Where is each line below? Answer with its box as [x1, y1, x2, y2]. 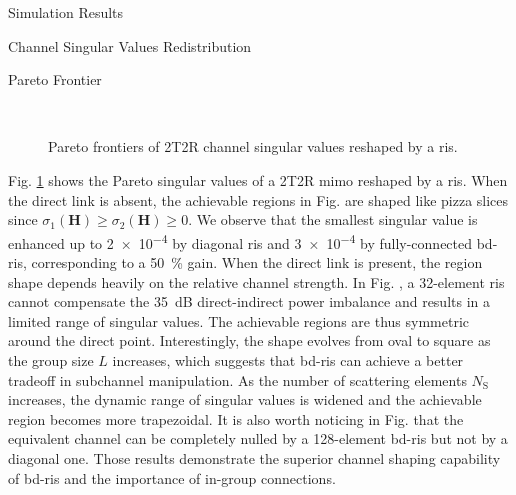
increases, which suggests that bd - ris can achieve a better [112, 349, 464, 370]
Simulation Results [8, 2, 124, 22]
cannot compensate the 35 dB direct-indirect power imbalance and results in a [8, 291, 491, 312]
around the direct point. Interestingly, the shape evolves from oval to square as [8, 330, 491, 351]
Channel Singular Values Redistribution [8, 35, 252, 56]
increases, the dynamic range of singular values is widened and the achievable [8, 389, 482, 410]
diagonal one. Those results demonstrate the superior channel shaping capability [8, 447, 501, 468]
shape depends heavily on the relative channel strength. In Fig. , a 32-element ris [8, 271, 505, 292]
